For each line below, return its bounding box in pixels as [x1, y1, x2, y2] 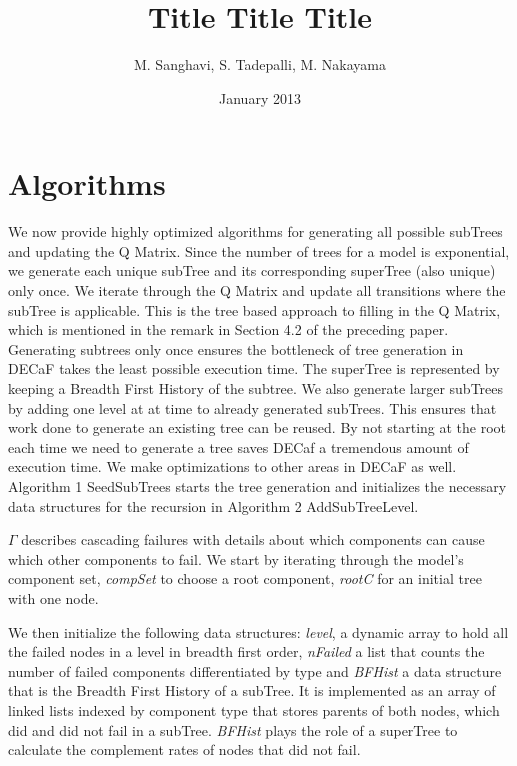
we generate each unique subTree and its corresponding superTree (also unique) [8, 260, 496, 281]
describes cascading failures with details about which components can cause [21, 529, 485, 550]
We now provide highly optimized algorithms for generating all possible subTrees [8, 221, 503, 242]
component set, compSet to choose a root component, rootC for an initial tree [8, 568, 482, 589]
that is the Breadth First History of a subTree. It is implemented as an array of [8, 680, 496, 701]
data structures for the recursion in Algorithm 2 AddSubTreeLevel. [8, 495, 419, 516]
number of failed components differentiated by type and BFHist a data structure [8, 660, 502, 681]
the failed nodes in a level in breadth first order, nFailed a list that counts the [8, 641, 485, 662]
